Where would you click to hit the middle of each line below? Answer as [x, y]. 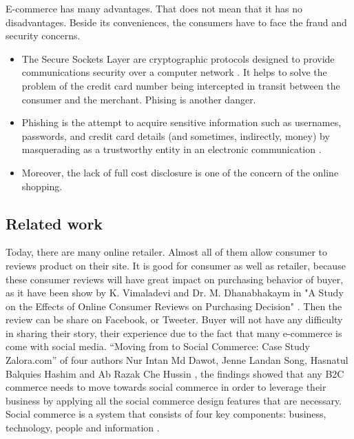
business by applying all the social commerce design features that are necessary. [174, 400]
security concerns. [43, 35]
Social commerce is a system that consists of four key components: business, [166, 414]
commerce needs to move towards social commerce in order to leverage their [166, 387]
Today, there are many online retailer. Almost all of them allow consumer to [166, 252]
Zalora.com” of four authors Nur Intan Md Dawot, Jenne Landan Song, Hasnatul [177, 360]
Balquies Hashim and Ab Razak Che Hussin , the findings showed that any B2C [175, 373]
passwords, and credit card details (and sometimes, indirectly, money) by [176, 135]
